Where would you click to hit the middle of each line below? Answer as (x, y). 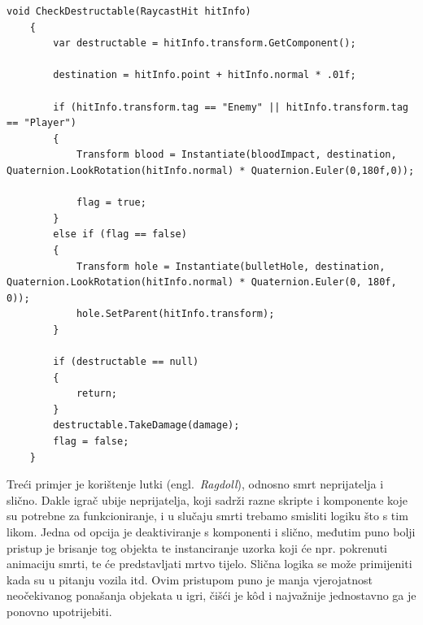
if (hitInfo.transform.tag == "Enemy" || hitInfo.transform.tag (231, 107)
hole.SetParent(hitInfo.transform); (175, 314)
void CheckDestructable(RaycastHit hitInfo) (129, 11)
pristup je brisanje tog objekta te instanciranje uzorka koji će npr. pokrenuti (197, 547)
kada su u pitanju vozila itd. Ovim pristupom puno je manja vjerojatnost (190, 579)
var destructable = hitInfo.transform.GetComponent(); (205, 43)
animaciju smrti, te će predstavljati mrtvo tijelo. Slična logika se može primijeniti (209, 564)
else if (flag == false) (120, 234)
